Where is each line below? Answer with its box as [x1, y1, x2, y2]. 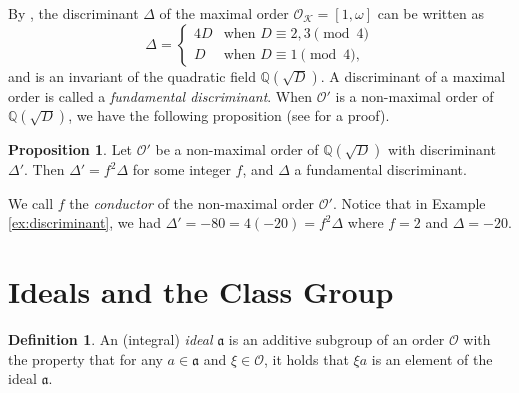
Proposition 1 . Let [8, 139, 133, 160]
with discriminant [388, 139, 496, 160]
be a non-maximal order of [155, 139, 319, 160]
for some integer [132, 159, 231, 180]
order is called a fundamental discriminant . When [8, 85, 313, 106]
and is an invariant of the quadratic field [8, 65, 256, 86]
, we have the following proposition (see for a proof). [68, 105, 390, 126]
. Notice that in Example [332, 192, 486, 213]
